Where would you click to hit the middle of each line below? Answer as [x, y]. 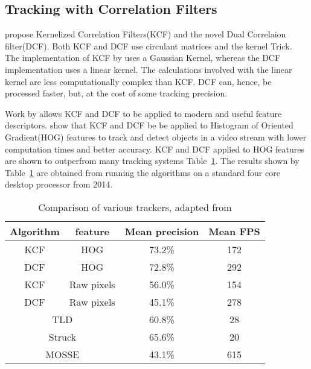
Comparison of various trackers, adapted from [135, 207]
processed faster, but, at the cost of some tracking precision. [116, 93]
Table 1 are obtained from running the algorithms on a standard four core [143, 172]
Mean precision [162, 231]
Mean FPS [234, 231]
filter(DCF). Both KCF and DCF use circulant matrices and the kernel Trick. [149, 46]
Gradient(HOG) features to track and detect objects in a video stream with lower [156, 137]
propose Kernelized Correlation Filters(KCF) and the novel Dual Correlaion [146, 34]
